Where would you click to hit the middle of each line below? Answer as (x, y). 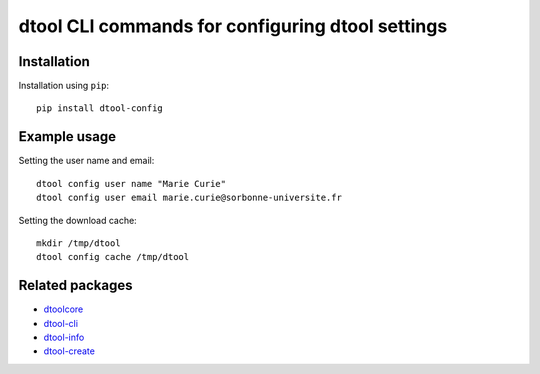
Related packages (76, 285)
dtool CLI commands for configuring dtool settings (233, 26)
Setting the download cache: (77, 220)
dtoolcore (63, 309)
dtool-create (69, 351)
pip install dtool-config (100, 108)
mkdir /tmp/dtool (78, 243)
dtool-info (64, 337)
